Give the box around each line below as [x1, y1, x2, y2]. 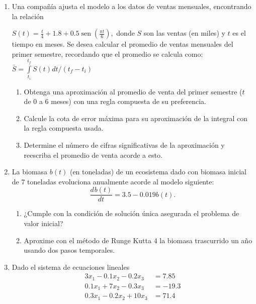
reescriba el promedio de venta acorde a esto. [24, 149, 162, 160]
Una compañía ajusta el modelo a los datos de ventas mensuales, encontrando [12, 1, 251, 11]
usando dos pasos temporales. [24, 245, 115, 255]
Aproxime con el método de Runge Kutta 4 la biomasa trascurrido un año [24, 235, 252, 245]
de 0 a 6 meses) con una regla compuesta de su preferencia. [24, 96, 207, 107]
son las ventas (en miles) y [143, 28, 225, 38]
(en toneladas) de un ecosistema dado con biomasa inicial [69, 166, 247, 177]
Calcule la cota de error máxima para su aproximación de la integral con [24, 113, 247, 123]
